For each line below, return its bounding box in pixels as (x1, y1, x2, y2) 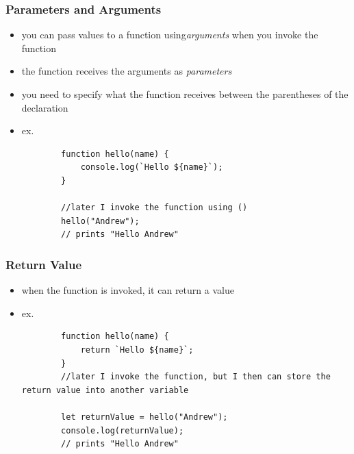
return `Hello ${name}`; (80, 344, 194, 355)
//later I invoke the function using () (61, 203, 248, 213)
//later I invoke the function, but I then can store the (61, 372, 331, 382)
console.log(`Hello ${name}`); (80, 162, 223, 173)
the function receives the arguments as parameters (21, 64, 232, 78)
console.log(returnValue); (61, 425, 184, 436)
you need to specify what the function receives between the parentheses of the (21, 87, 349, 101)
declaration (21, 100, 68, 114)
